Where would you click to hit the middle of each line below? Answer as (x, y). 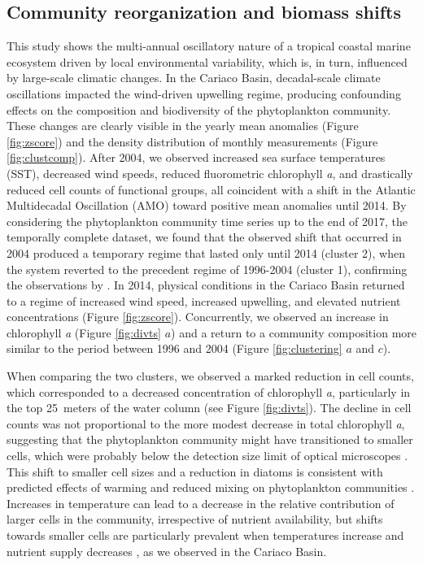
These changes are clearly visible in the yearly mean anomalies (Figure (183, 126)
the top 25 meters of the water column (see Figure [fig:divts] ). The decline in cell (209, 408)
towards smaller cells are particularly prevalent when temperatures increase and (205, 535)
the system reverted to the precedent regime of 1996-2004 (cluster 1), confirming (207, 269)
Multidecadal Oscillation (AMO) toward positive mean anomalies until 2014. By (207, 205)
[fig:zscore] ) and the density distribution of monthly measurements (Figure (192, 141)
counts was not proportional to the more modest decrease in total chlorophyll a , (206, 423)
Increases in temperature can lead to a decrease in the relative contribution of (201, 503)
